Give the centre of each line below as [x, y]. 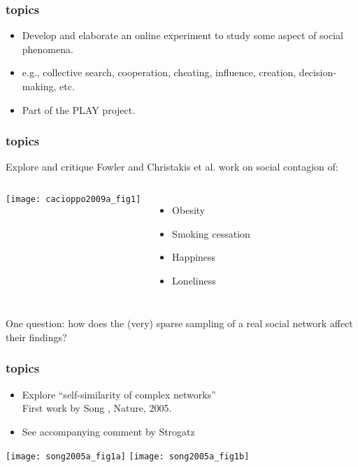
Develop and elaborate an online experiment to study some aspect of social [182, 35]
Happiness [194, 257]
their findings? [36, 337]
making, [39, 86]
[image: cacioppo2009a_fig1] [73, 199]
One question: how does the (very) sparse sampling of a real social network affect [179, 323]
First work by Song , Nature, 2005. [97, 408]
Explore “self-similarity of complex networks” [119, 394]
